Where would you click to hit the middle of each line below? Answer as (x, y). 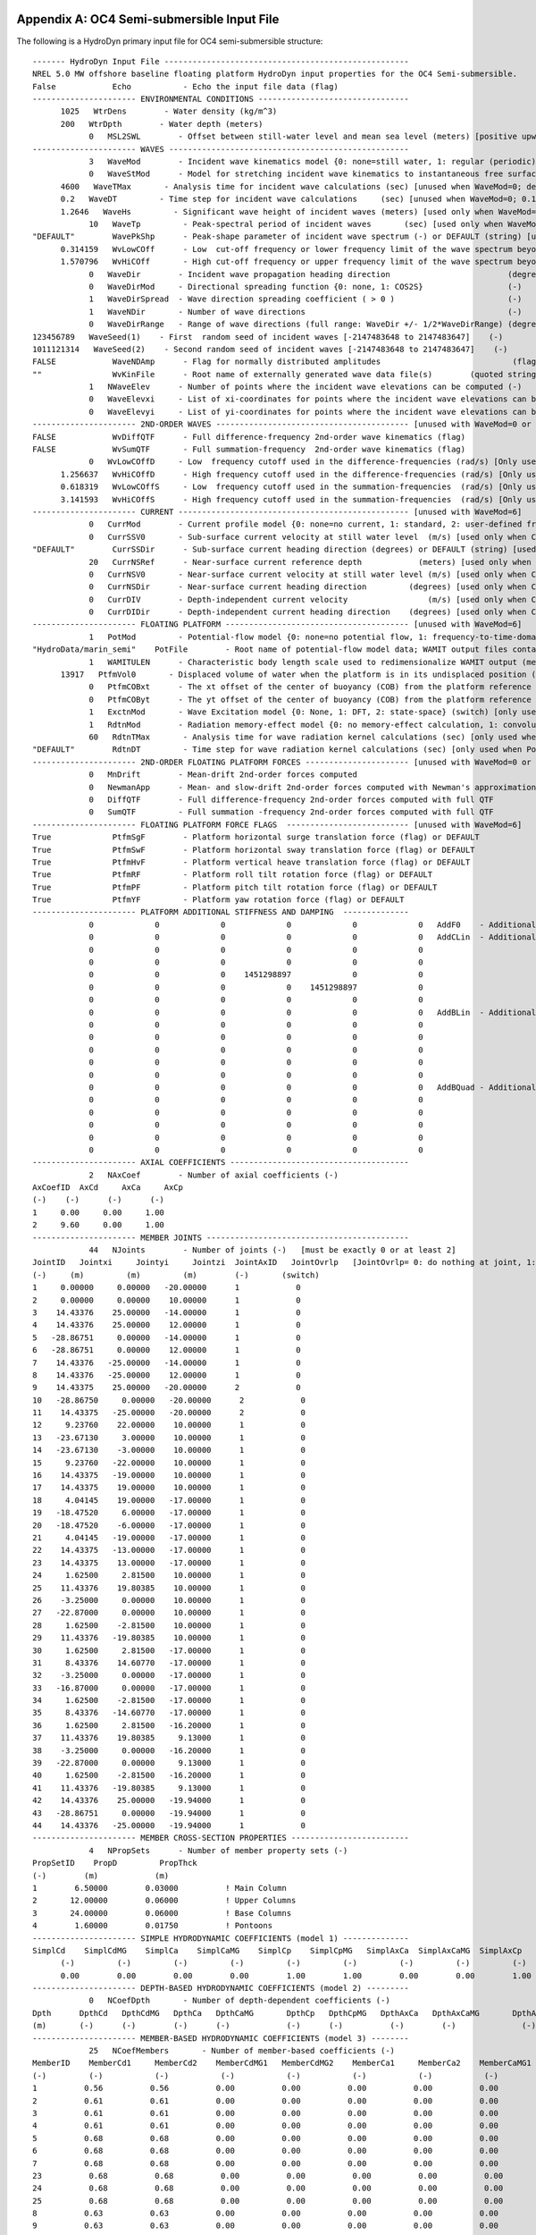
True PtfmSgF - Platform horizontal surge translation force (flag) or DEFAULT (256, 837)
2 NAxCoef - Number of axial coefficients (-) (214, 1175)
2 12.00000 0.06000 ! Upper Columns (164, 1901)
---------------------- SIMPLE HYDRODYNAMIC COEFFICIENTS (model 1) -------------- (221, 1938)
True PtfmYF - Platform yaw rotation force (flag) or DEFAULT (218, 900)
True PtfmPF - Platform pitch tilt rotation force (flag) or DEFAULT (235, 887)
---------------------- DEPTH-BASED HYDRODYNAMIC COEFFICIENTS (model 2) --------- (221, 1988)
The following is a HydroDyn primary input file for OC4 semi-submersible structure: (170, 41)
